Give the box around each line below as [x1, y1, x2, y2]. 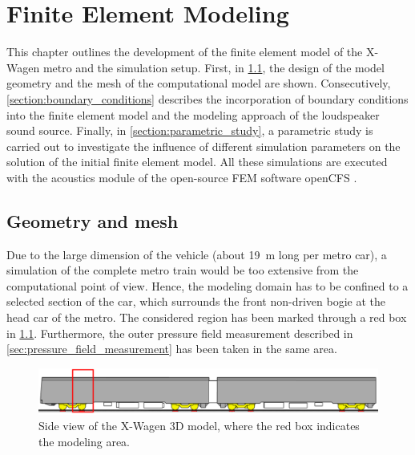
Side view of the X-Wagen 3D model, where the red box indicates [38, 417, 360, 434]
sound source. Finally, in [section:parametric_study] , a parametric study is [6, 122, 373, 139]
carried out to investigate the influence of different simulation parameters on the [6, 137, 401, 154]
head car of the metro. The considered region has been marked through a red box [6, 309, 407, 326]
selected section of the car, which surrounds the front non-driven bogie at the [6, 293, 386, 310]
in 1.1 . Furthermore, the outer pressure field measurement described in [6, 324, 353, 341]
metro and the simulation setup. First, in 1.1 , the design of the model [42, 59, 385, 75]
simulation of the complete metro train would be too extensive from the [6, 262, 359, 278]
